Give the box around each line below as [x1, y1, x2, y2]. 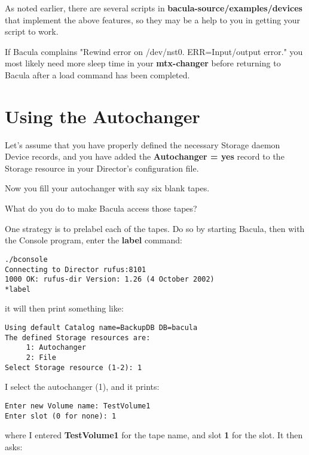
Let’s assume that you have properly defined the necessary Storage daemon [5, 138, 280, 151]
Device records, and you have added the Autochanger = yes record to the [5, 150, 284, 163]
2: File [26, 353, 56, 362]
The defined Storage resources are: [5, 333, 151, 342]
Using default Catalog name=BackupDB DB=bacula [5, 323, 198, 332]
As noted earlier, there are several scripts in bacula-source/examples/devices [5, 2, 302, 14]
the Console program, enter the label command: [5, 234, 182, 246]
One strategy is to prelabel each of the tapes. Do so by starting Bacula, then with [5, 222, 305, 234]
